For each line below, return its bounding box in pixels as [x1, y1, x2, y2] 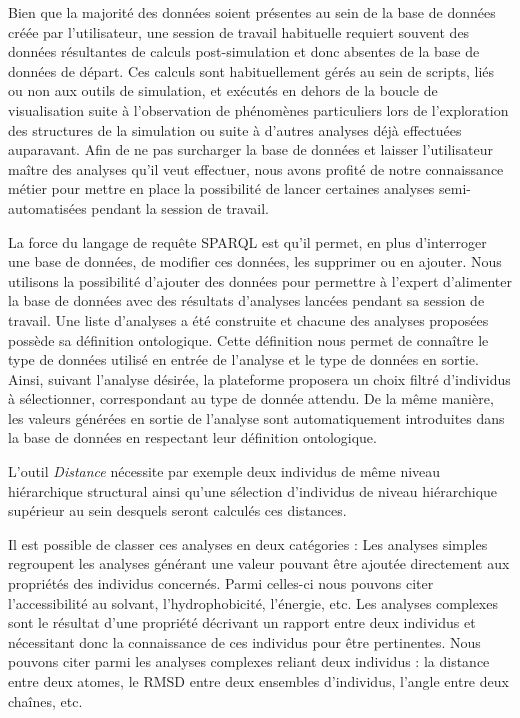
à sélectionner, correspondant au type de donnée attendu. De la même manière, [8, 388, 494, 409]
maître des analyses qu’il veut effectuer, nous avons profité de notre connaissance [8, 158, 504, 179]
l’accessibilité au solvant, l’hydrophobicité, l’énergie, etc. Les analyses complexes [8, 592, 498, 613]
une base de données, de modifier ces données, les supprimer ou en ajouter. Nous [8, 251, 502, 272]
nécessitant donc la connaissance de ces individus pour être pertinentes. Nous [8, 631, 481, 652]
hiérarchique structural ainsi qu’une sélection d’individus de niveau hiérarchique [8, 480, 498, 501]
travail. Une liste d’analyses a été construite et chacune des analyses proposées [8, 309, 489, 330]
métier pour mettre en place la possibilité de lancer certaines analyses [8, 178, 435, 199]
